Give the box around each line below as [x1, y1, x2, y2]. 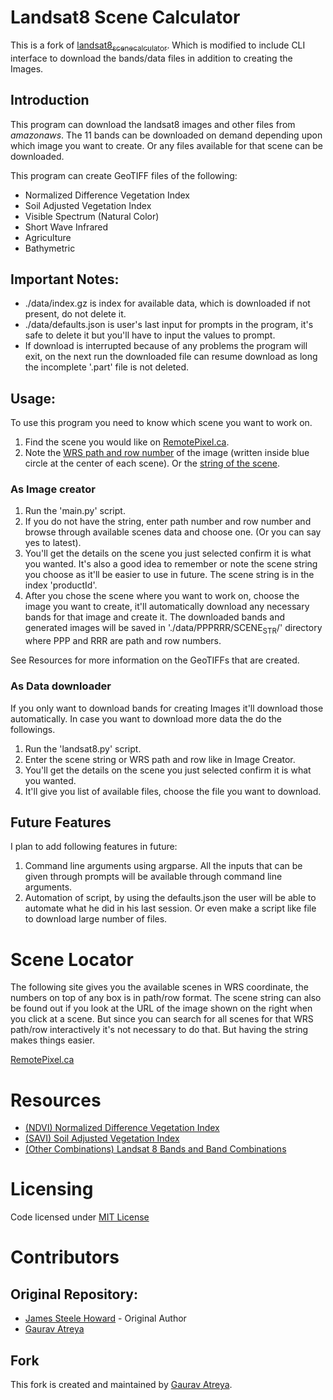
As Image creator [10, 482, 96, 496]
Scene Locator [10, 948, 134, 971]
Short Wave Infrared [24, 221, 109, 233]
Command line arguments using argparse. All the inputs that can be [24, 860, 303, 872]
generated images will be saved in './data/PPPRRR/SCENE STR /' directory [24, 622, 323, 636]
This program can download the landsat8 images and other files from [10, 118, 296, 130]
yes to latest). [24, 537, 82, 549]
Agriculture [24, 231, 72, 243]
